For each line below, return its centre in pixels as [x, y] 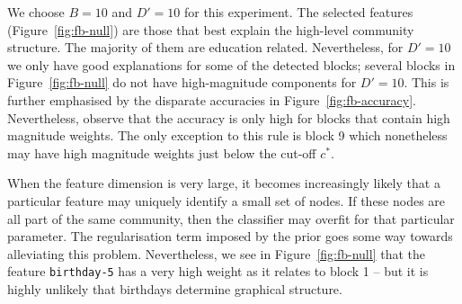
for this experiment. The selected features [298, 12]
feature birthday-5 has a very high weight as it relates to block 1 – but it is [218, 271]
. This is [426, 82]
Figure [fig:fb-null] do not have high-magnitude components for [182, 82]
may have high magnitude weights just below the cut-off [162, 152]
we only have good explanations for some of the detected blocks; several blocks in [231, 64]
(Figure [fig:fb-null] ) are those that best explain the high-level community [211, 29]
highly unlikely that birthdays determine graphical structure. [175, 288]
